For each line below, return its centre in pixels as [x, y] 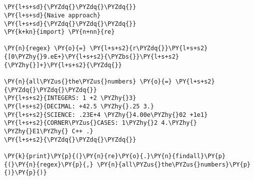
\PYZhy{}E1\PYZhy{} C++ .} [49, 132]
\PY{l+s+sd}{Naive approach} [52, 15]
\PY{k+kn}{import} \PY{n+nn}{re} [59, 32]
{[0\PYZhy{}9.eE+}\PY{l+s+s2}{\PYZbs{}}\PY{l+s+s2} [92, 57]
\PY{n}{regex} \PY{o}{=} [45, 48]
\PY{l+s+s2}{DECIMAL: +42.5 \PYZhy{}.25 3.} [79, 107]
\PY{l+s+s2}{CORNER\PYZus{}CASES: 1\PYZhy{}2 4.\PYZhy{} [101, 123]
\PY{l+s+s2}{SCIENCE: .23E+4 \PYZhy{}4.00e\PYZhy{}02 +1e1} [106, 115]
